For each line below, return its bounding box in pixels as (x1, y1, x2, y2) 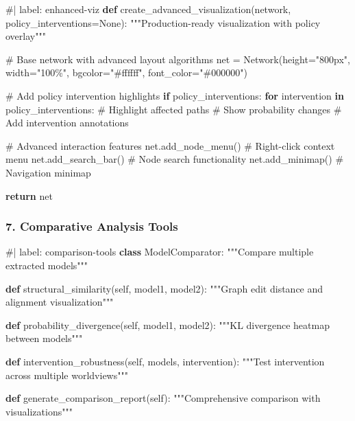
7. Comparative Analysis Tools (5, 218, 178, 235)
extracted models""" (5, 258, 88, 272)
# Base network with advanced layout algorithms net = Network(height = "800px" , (5, 52, 350, 66)
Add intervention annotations (5, 115, 129, 130)
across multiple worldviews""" (5, 367, 128, 382)
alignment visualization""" (5, 295, 114, 309)
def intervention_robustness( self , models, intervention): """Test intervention (5, 354, 325, 368)
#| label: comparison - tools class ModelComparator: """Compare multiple (5, 244, 314, 259)
